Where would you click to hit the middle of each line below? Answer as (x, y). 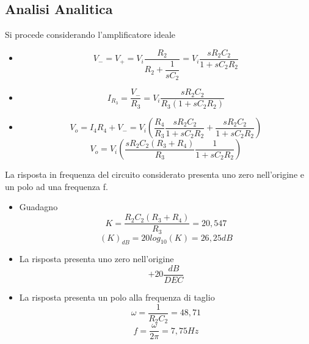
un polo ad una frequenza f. (56, 186)
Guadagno (38, 207)
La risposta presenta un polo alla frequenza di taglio (117, 297)
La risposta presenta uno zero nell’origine (96, 259)
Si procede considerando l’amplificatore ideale (90, 35)
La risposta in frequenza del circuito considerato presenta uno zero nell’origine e (154, 174)
